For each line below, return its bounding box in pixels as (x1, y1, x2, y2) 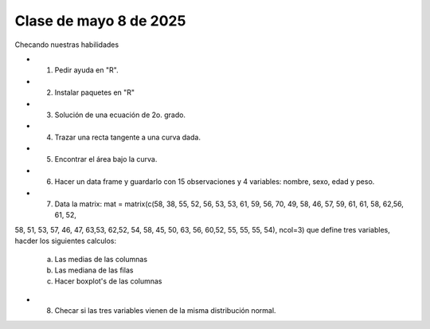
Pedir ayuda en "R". (54, 65, 119, 75)
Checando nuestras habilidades (14, 40, 119, 49)
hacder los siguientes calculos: (14, 236, 117, 246)
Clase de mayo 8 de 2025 (14, 12, 186, 29)
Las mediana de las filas (54, 265, 134, 275)
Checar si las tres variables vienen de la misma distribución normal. (54, 306, 276, 315)
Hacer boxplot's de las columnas (54, 276, 162, 286)
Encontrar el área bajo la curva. (54, 155, 158, 164)
